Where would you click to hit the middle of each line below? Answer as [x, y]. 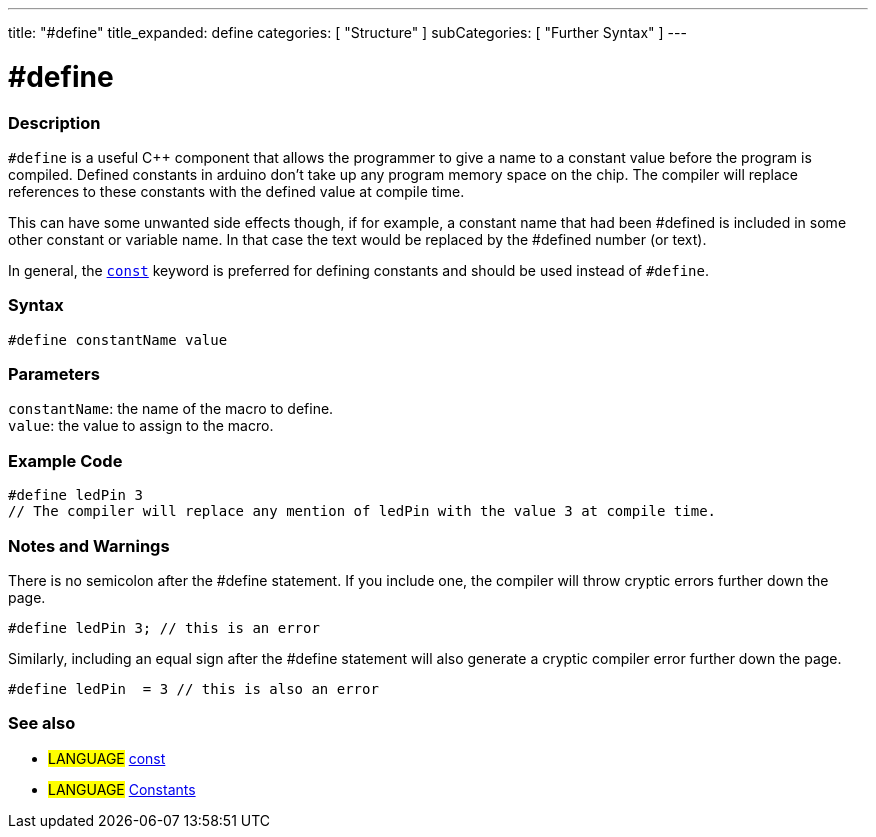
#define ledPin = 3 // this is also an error [193, 688]
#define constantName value [118, 339]
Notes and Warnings [89, 545]
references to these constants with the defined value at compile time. [236, 191]
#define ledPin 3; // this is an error [164, 627]
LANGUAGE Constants [122, 789]
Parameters [54, 374]
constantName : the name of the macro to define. [171, 409]
